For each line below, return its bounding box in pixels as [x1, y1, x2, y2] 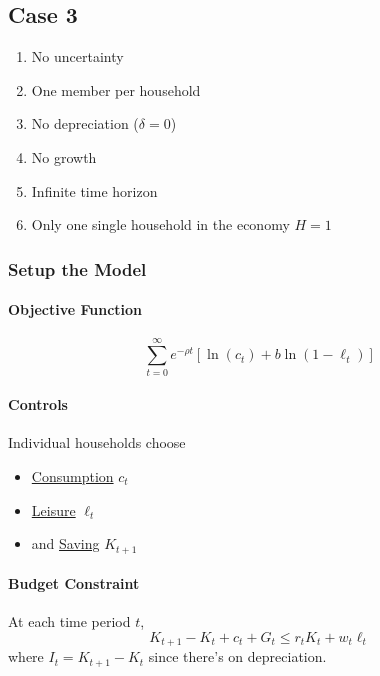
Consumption [31, 465, 114, 486]
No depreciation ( [31, 113, 139, 134]
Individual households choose [8, 432, 186, 453]
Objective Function [8, 299, 143, 320]
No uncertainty [31, 46, 124, 67]
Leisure [31, 499, 76, 520]
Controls [8, 394, 68, 415]
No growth [31, 146, 97, 167]
